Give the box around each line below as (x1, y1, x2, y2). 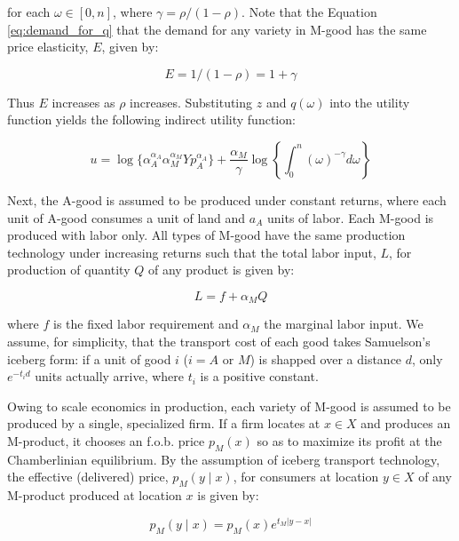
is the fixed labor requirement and (53, 314, 239, 333)
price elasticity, (7, 37, 89, 56)
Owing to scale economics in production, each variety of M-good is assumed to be (7, 396, 451, 415)
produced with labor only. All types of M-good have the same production (7, 226, 406, 244)
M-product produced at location (7, 486, 182, 505)
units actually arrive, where (35, 367, 185, 386)
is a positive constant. (200, 367, 319, 386)
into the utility (329, 92, 410, 111)
